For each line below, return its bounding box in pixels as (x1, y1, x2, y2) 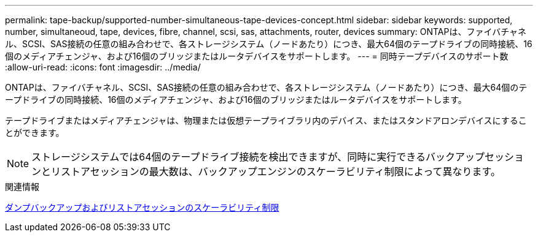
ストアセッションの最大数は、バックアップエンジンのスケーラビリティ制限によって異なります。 (61, 165, 501, 178)
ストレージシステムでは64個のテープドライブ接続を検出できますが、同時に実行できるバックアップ (31, 151, 485, 163)
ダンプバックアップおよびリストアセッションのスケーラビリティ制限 (5, 202, 279, 213)
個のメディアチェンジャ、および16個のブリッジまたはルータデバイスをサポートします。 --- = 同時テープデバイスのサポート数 (5, 51, 509, 61)
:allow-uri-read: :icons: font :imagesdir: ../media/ (5, 62, 201, 72)
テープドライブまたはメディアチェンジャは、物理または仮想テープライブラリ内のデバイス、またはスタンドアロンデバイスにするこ (5, 115, 527, 126)
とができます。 (5, 127, 64, 138)
